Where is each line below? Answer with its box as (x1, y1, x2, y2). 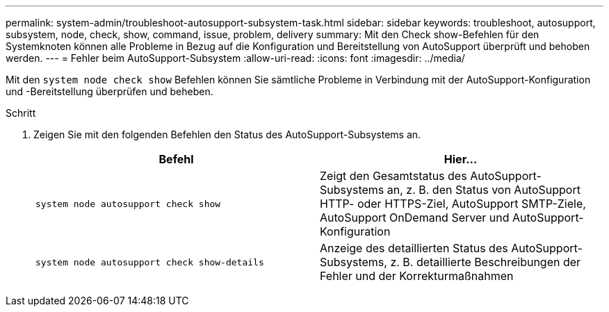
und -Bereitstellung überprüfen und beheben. (6, 85, 213, 97)
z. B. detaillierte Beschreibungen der (390, 255, 581, 269)
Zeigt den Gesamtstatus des (320, 169, 467, 183)
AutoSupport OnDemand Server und (320, 211, 510, 224)
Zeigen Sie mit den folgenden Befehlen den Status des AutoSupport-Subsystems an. (33, 129, 421, 140)
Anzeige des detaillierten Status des (320, 241, 508, 255)
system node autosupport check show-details (35, 256, 264, 268)
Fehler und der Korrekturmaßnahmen (320, 269, 514, 283)
